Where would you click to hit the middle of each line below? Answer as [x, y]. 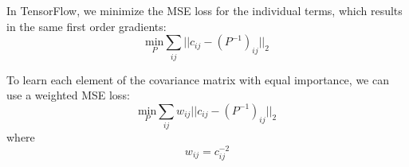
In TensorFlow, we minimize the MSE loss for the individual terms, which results [204, 10]
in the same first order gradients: [87, 26]
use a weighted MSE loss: [68, 95]
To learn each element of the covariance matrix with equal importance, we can [198, 79]
